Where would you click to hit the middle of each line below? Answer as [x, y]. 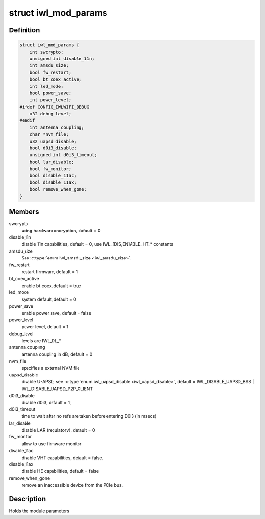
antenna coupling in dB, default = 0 [57, 354]
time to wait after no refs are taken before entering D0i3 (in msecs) [89, 416]
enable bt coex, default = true [51, 286]
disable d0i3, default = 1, [46, 403]
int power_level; [51, 100]
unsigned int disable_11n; [62, 58]
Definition [25, 30]
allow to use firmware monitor [52, 444]
